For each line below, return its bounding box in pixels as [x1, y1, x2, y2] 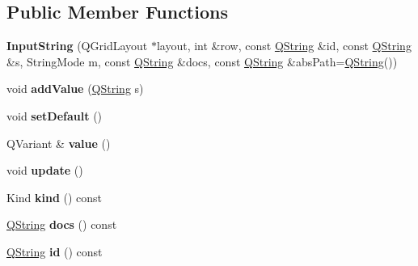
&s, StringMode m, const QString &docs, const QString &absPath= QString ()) [6, 53, 398, 70]
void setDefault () [6, 107, 103, 124]
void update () [6, 162, 83, 179]
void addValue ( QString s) [6, 80, 144, 97]
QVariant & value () [6, 134, 111, 151]
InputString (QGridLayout [6, 37, 148, 54]
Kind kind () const [6, 188, 103, 205]
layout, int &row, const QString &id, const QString [156, 37, 412, 54]
